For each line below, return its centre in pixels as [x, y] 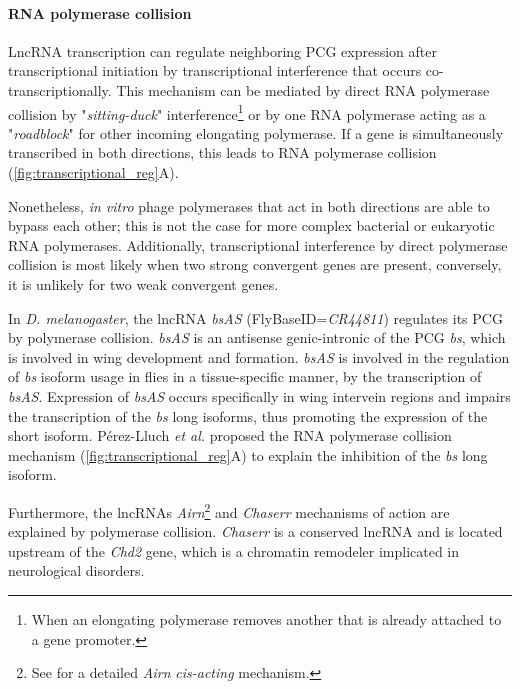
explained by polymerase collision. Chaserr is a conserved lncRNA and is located [255, 531]
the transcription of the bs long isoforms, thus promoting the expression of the [248, 415]
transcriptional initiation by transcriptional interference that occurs [215, 70]
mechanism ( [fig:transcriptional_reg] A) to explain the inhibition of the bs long [248, 454]
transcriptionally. [60, 89]
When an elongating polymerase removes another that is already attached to [266, 618]
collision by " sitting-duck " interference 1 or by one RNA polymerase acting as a [247, 112]
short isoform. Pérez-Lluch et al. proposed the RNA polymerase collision [230, 435]
